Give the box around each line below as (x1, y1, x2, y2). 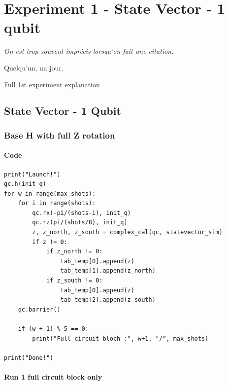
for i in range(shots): (18, 200, 96, 207)
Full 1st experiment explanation (4, 79, 100, 89)
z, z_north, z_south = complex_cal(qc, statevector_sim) (32, 229, 223, 236)
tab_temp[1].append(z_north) (60, 267, 156, 275)
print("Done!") (4, 354, 54, 361)
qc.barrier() (18, 306, 61, 313)
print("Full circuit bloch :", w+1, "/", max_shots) (32, 335, 209, 342)
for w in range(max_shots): (4, 190, 96, 197)
